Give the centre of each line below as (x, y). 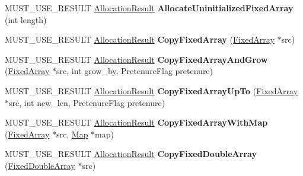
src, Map (72, 134)
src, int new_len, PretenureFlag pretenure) (87, 102)
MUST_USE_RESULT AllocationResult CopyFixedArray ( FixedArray (140, 39)
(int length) (26, 19)
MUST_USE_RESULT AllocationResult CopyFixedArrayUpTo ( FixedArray (151, 90)
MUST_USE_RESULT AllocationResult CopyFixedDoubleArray (131, 154)
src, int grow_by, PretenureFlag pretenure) (135, 71)
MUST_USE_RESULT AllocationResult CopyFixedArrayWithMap (136, 122)
